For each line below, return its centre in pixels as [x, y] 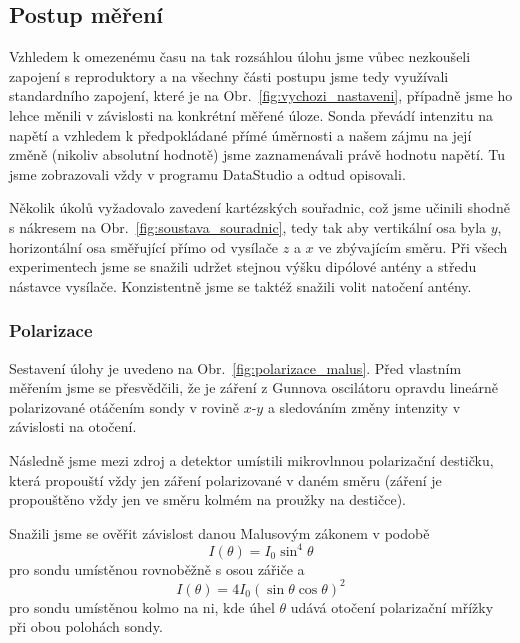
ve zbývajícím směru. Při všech [413, 246]
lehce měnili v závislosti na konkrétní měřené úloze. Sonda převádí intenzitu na [251, 114]
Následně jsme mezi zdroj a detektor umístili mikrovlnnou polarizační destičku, [251, 459]
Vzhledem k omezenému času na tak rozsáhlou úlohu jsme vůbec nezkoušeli [240, 56]
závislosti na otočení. [73, 426]
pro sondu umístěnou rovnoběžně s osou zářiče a [157, 568]
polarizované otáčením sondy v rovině [124, 406]
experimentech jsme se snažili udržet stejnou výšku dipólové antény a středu [243, 266]
